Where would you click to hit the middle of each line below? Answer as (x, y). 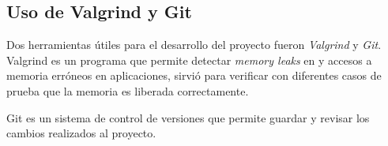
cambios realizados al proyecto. (81, 133)
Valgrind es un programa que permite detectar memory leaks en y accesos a (189, 60)
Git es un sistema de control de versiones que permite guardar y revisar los (188, 117)
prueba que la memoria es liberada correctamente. (128, 90)
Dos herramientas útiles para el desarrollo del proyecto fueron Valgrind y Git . (194, 45)
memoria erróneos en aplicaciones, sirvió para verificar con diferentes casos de (194, 75)
